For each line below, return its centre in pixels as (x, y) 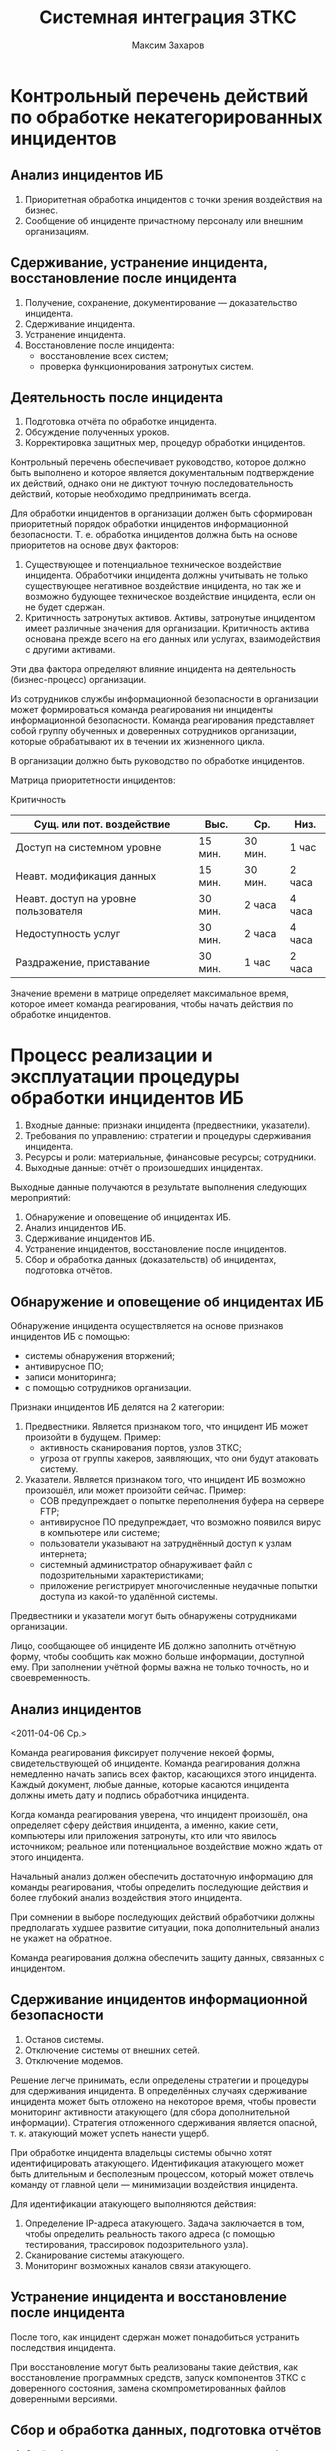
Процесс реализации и (111, 1055)
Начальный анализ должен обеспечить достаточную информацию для (162, 1876)
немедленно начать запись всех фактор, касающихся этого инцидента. (163, 1773)
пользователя (49, 911)
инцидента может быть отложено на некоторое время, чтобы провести (163, 2101)
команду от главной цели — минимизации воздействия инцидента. (154, 2184)
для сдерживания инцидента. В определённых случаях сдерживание (159, 2090)
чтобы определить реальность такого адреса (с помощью (149, 2233)
